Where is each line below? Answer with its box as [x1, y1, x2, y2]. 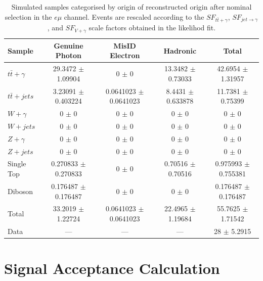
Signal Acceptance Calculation [4, 258, 220, 278]
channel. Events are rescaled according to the [64, 11, 204, 22]
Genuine [54, 40, 83, 51]
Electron [109, 50, 140, 61]
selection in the [5, 11, 52, 22]
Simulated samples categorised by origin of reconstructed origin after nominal [11, 2, 252, 12]
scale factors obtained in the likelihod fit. [89, 22, 216, 33]
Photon [55, 50, 82, 61]
